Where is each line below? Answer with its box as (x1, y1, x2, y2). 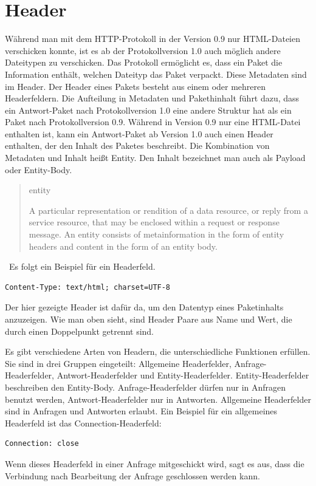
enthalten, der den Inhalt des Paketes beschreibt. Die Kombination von (5, 139, 270, 152)
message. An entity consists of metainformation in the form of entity (29, 228, 284, 241)
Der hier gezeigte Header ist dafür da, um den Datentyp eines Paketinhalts (5, 301, 284, 313)
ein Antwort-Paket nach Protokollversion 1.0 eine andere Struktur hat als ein (5, 103, 292, 116)
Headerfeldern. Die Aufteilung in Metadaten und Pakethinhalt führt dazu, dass (5, 92, 300, 104)
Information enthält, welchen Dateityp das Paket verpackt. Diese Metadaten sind (5, 67, 307, 80)
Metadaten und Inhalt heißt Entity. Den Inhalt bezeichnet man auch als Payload (5, 151, 306, 164)
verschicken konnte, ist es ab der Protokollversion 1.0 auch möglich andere (5, 44, 281, 56)
